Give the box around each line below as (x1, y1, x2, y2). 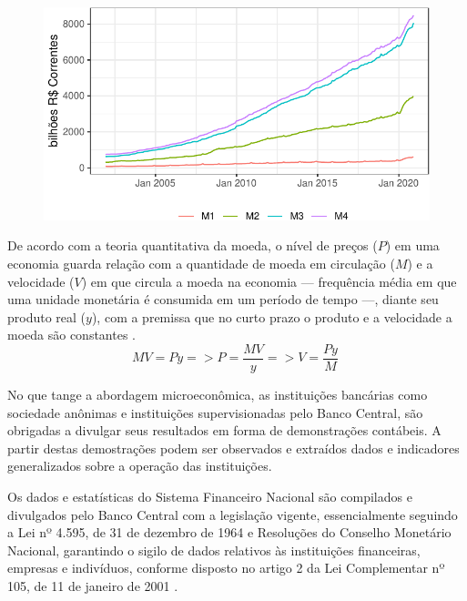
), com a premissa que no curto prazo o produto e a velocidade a (91, 307, 452, 326)
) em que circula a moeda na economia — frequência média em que (81, 271, 457, 290)
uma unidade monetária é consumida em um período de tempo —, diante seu (7, 290, 439, 309)
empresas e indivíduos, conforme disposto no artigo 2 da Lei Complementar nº (7, 558, 445, 577)
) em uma (385, 236, 440, 255)
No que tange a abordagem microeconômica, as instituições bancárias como (7, 385, 428, 404)
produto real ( (7, 307, 86, 326)
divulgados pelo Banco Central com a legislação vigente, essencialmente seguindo (7, 504, 458, 524)
